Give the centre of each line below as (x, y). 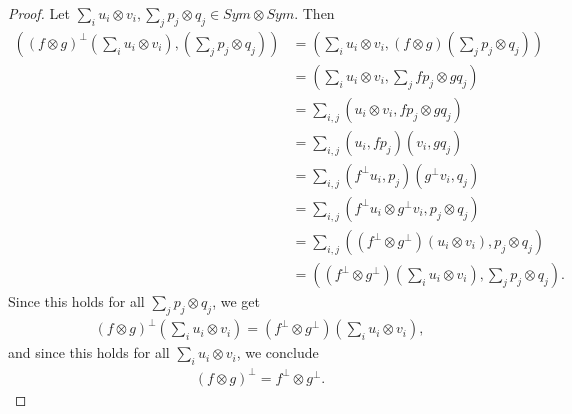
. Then (314, 13)
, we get (236, 301)
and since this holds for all (89, 352)
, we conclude (277, 352)
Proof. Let (39, 13)
